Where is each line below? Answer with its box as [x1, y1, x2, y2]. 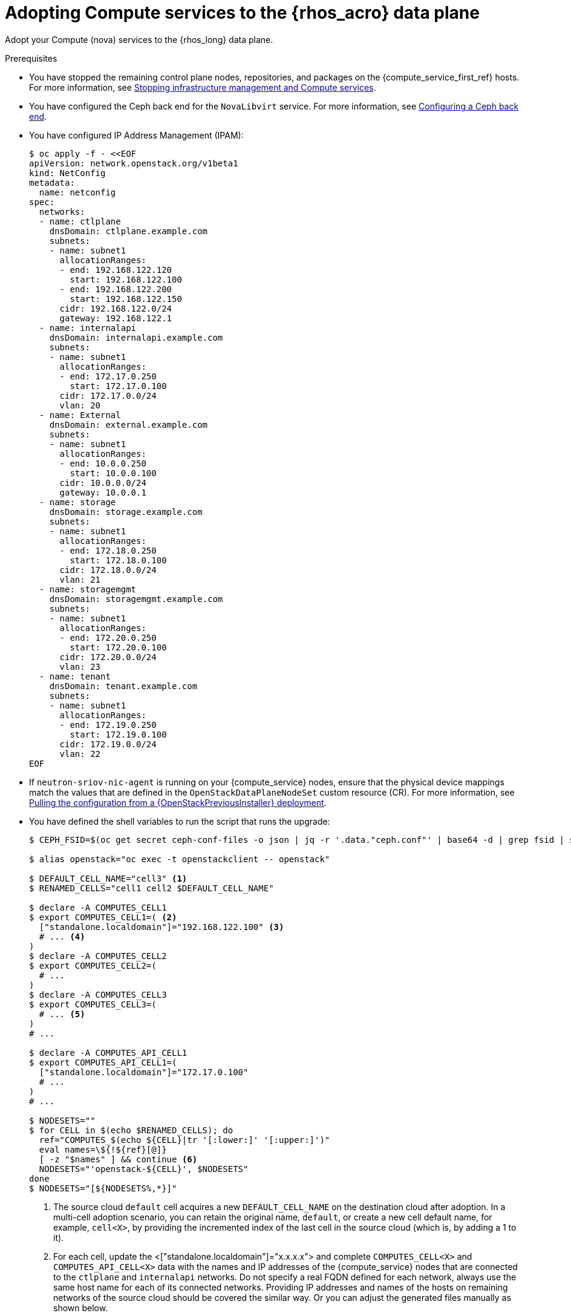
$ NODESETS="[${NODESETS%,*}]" [29, 1183, 177, 1193]
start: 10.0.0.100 [70, 468, 157, 478]
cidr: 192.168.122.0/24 [59, 303, 172, 313]
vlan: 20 [59, 400, 101, 410]
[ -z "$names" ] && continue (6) [39, 1154, 198, 1164]
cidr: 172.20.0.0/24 [59, 652, 157, 662]
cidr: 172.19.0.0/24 [59, 739, 157, 749]
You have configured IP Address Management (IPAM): [29, 129, 244, 140]
